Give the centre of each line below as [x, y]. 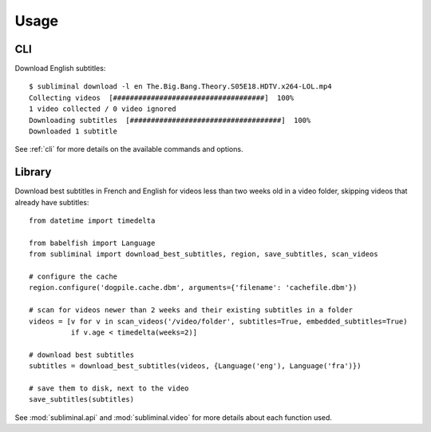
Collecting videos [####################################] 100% [162, 97]
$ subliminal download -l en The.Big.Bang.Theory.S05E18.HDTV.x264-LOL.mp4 [180, 87]
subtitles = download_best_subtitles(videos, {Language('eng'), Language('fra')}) [195, 366]
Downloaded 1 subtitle [73, 131]
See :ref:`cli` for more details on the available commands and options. [129, 149]
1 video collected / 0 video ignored [103, 109]
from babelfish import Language [92, 243]
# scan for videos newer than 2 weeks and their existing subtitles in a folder [191, 310]
